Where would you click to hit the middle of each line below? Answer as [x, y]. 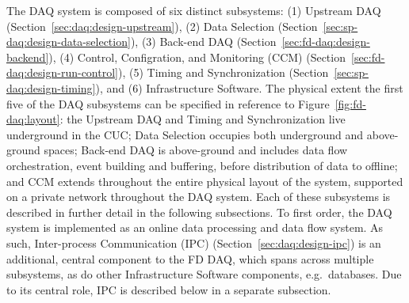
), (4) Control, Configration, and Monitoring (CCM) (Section [197, 57]
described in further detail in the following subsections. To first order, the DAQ [199, 212]
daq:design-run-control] [62, 72]
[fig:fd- [350, 103]
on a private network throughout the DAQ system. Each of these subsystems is [199, 197]
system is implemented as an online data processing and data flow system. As [195, 227]
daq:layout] [33, 119]
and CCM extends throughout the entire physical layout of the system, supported [205, 181]
